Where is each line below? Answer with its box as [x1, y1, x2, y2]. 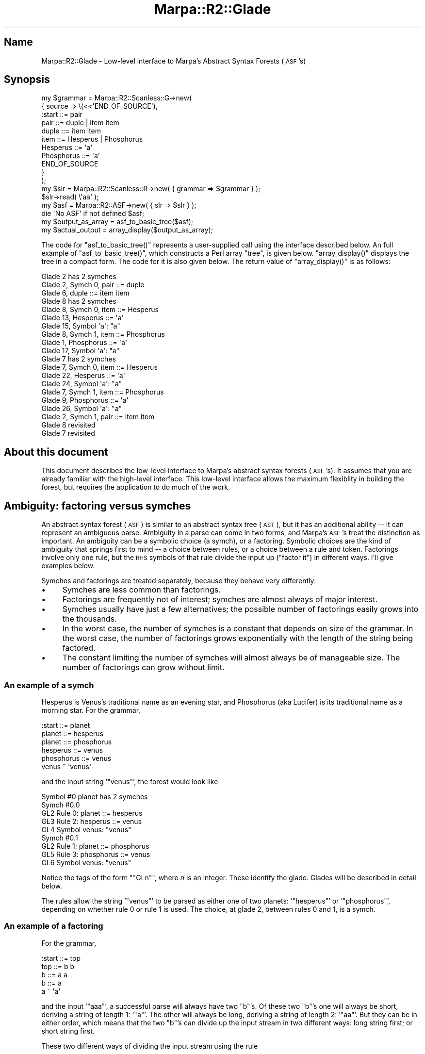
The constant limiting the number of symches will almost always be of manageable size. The [62, 653, 400, 663]
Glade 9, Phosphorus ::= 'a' [41, 396, 129, 405]
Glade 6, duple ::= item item [41, 289, 130, 297]
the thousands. [62, 614, 117, 624]
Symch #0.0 [41, 800, 80, 809]
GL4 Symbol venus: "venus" [41, 825, 131, 834]
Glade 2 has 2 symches [41, 272, 116, 281]
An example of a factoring [4, 921, 103, 931]
